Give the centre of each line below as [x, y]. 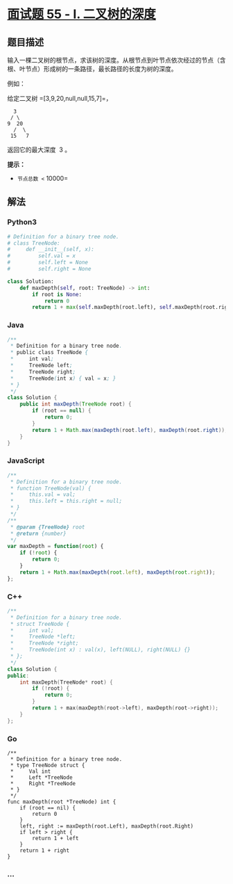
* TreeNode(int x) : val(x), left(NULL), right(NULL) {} [100, 650]
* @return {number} [38, 533]
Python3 [22, 222]
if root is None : [57, 294]
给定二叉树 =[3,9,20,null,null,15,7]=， [60, 98]
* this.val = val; [43, 495]
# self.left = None [48, 263]
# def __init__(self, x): [51, 250]
